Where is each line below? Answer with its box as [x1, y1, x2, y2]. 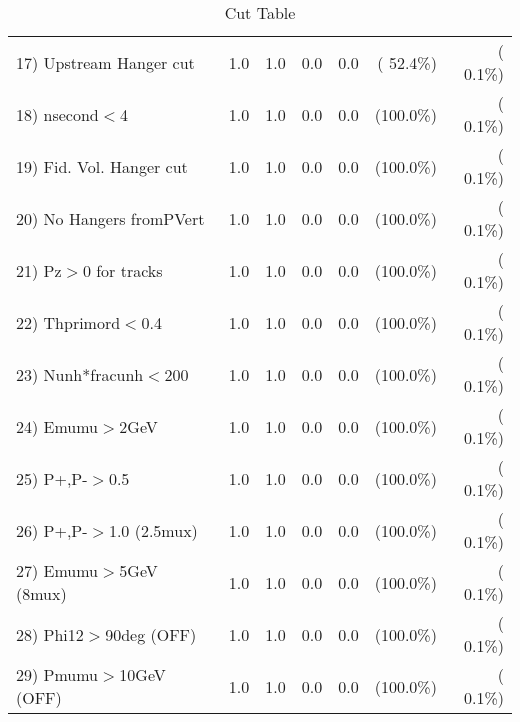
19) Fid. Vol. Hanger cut [16, 154, 188, 178]
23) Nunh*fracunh [16, 362, 144, 386]
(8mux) [16, 582, 67, 605]
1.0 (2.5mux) [108, 518, 198, 542]
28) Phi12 [16, 622, 84, 646]
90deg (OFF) [105, 622, 197, 646]
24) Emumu [16, 414, 99, 438]
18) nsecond [16, 102, 99, 126]
